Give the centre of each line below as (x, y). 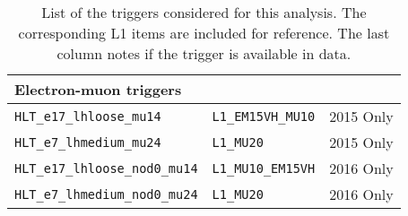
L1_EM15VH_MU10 (264, 116)
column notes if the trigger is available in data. (204, 53)
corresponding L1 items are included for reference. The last (204, 33)
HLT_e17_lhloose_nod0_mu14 (106, 168)
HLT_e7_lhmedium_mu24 (88, 142)
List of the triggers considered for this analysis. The (204, 12)
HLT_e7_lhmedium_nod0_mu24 (106, 194)
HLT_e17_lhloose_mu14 (88, 116)
